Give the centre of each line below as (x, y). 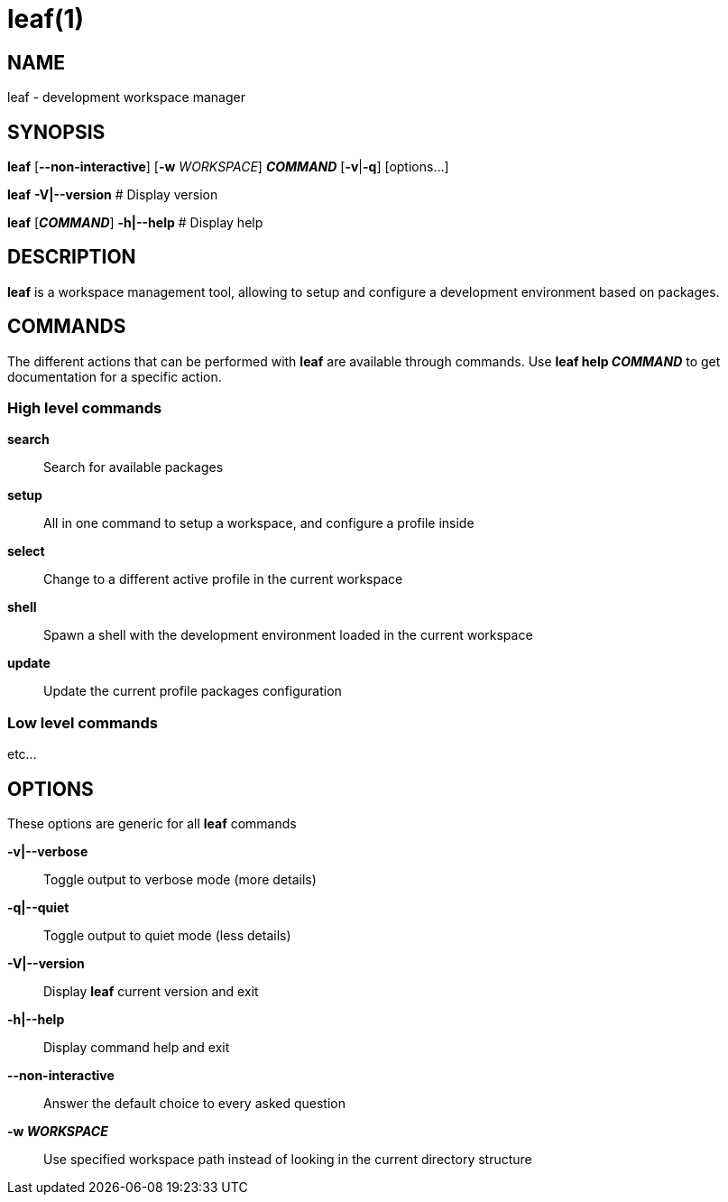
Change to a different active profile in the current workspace (223, 579)
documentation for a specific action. (115, 376)
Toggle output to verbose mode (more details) (180, 880)
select (26, 551)
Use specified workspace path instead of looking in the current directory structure (288, 1160)
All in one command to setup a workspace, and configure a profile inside (259, 523)
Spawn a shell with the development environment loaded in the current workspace (288, 635)
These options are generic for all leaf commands (152, 824)
